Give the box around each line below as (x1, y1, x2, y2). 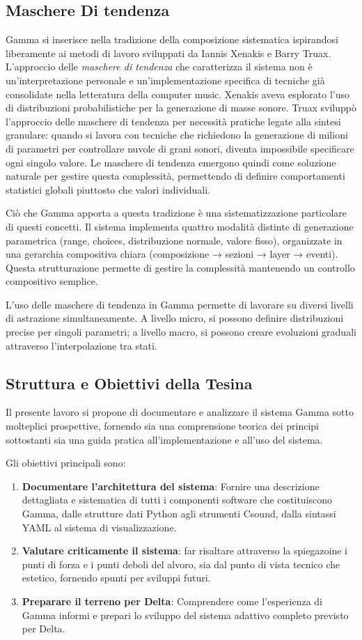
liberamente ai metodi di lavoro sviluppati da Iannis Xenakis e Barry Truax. (6, 45, 331, 60)
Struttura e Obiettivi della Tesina (6, 372, 253, 393)
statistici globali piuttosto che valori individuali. (6, 182, 210, 196)
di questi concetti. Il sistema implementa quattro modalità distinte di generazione (6, 219, 354, 233)
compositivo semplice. (6, 274, 98, 288)
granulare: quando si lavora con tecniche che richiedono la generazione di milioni (6, 127, 348, 142)
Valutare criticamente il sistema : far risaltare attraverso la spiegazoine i (22, 543, 348, 558)
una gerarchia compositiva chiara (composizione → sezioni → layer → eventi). (6, 247, 338, 261)
